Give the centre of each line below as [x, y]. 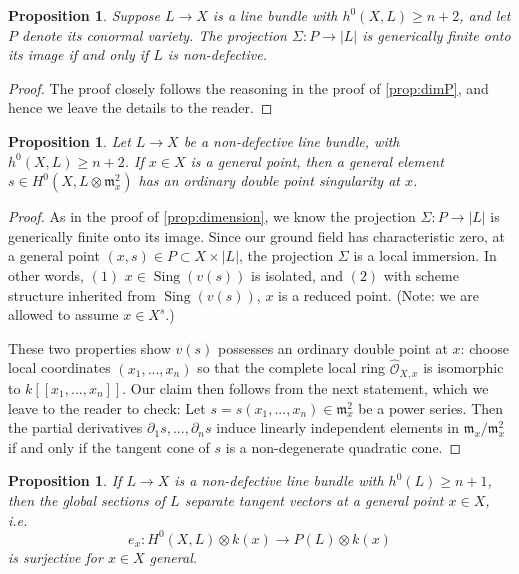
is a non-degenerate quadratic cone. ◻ [343, 446]
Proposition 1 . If [65, 480]
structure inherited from [82, 294]
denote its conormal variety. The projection [154, 34]
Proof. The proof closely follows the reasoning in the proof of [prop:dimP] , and [248, 87]
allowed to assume [63, 314]
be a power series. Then [431, 407]
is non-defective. [217, 54]
